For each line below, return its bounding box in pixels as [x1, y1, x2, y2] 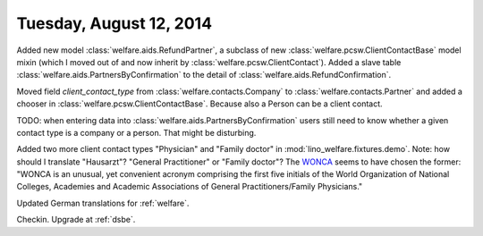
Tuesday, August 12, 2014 [16, 13, 213, 33]
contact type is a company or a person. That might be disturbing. [16, 127, 257, 138]
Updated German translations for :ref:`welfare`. [16, 198, 190, 208]
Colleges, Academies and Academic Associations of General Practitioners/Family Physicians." [16, 181, 363, 192]
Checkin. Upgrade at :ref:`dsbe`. [16, 215, 136, 225]
